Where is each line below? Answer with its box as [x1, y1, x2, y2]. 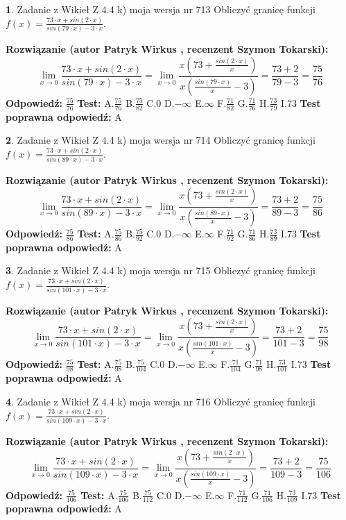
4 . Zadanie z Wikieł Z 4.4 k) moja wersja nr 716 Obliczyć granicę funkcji [6, 394, 315, 408]
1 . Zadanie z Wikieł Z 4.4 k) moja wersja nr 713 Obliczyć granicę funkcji [6, 2, 315, 16]
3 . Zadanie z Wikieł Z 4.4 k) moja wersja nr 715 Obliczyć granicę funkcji [6, 263, 315, 278]
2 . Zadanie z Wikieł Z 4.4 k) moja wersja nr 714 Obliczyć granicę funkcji [6, 133, 315, 147]
